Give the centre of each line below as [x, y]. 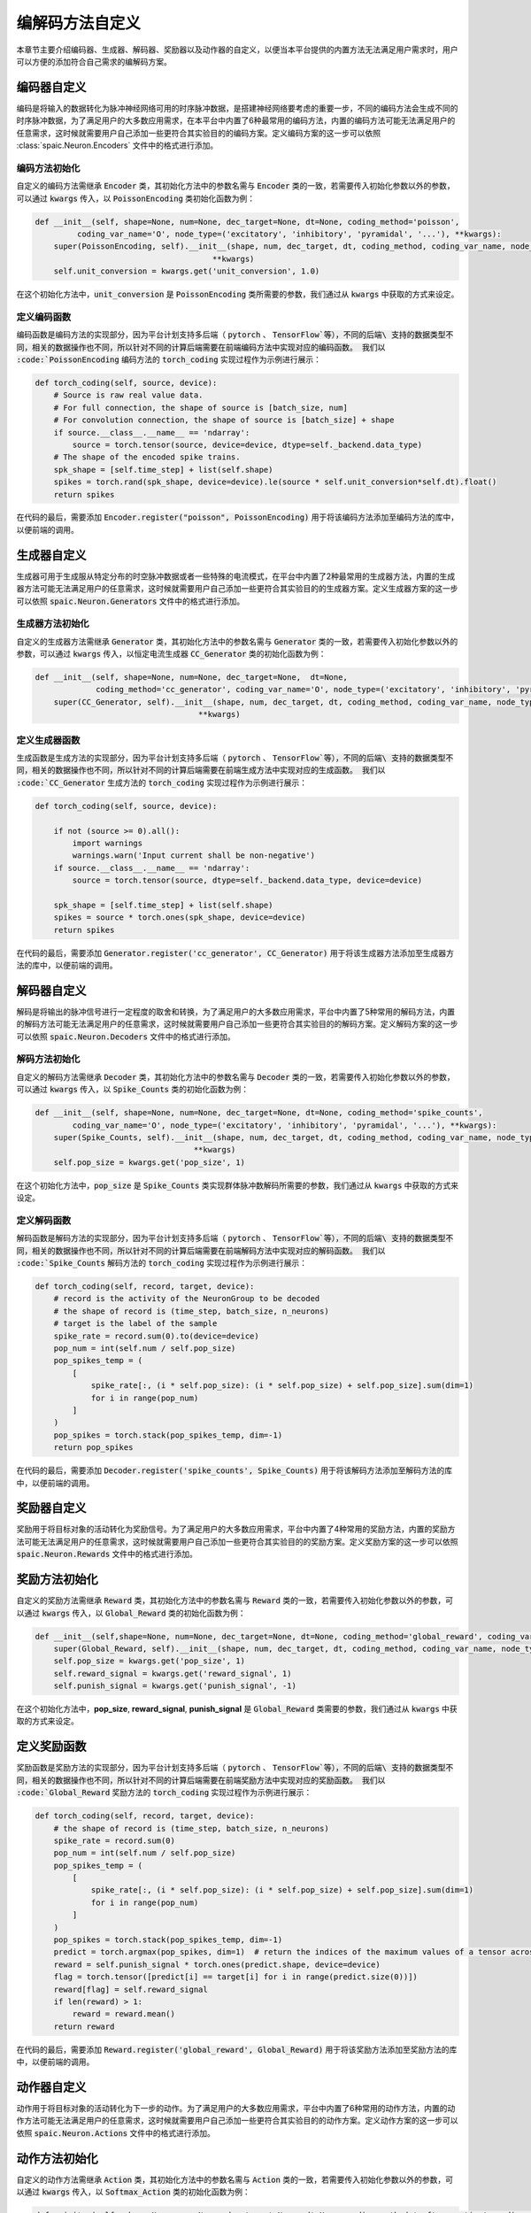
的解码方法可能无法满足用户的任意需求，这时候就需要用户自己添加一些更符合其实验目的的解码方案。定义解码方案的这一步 [237, 1024]
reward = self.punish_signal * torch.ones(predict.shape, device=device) [217, 1964]
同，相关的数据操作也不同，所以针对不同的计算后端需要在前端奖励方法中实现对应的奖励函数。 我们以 [201, 1780]
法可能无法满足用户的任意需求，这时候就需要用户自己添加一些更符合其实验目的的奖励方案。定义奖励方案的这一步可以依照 [237, 1541]
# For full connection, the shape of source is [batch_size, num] [201, 408]
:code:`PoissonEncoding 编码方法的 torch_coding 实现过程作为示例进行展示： [169, 359]
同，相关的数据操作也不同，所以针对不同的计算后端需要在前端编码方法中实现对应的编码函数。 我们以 [201, 347]
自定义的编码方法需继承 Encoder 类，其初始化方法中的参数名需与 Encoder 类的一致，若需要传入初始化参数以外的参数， [235, 186]
